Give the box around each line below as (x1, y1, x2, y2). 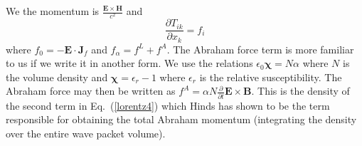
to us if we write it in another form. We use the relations (6, 56, 253, 71)
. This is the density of (251, 83, 350, 98)
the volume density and (6, 69, 108, 84)
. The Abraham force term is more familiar (166, 41, 354, 56)
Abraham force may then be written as (6, 83, 176, 98)
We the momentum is (6, 4, 100, 18)
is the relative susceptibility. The (199, 69, 342, 84)
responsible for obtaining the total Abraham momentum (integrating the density (6, 112, 357, 127)
